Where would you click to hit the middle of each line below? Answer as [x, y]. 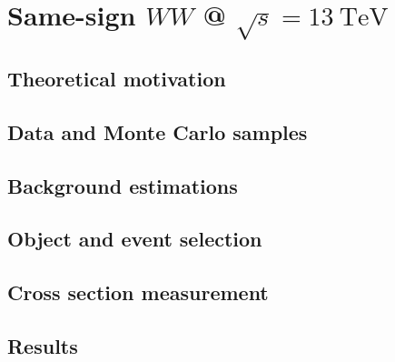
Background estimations [123, 185]
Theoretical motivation [117, 79]
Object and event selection [135, 239]
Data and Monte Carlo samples [158, 131]
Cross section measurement [138, 292]
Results [43, 345]
